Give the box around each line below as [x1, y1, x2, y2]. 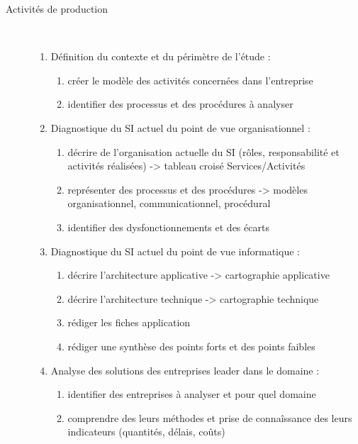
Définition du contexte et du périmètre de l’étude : [50, 49, 271, 64]
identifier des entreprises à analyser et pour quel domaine [67, 387, 316, 401]
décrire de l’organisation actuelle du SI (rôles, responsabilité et [67, 144, 340, 159]
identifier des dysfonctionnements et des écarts [67, 219, 269, 234]
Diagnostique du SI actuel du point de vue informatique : [50, 243, 300, 258]
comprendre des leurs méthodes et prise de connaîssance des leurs [67, 410, 352, 425]
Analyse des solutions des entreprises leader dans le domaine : [50, 362, 320, 377]
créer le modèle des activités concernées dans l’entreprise [67, 72, 313, 87]
